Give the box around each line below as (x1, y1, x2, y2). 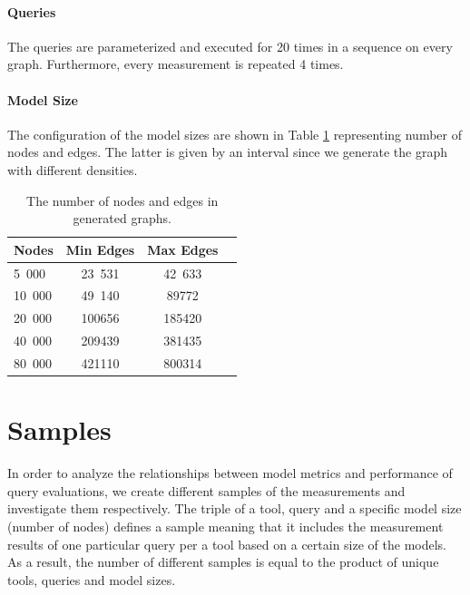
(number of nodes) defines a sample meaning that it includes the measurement (7, 516, 444, 535)
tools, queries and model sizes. (7, 570, 176, 589)
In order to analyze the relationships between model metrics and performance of (7, 463, 453, 483)
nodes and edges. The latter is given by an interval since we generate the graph (7, 142, 447, 161)
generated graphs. (73, 209, 171, 228)
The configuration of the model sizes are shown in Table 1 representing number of (7, 124, 463, 143)
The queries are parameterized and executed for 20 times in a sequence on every (7, 36, 453, 55)
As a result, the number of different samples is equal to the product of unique (7, 552, 439, 571)
